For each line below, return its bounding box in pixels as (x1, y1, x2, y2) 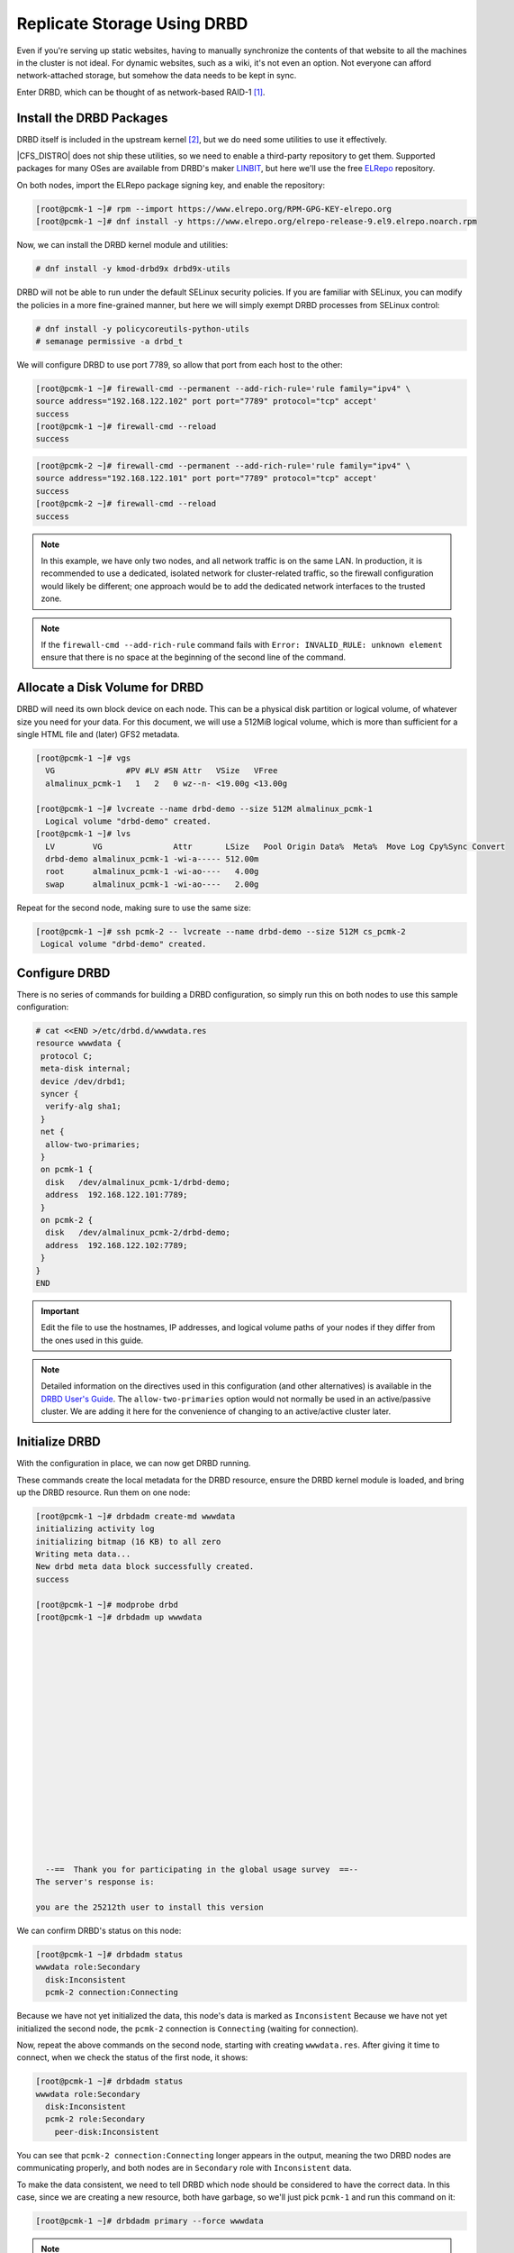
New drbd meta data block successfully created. (35, 1562, 255, 1572)
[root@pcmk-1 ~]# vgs (35, 753, 131, 763)
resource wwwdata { (35, 1038, 122, 1049)
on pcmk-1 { (41, 1164, 94, 1175)
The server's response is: (35, 1877, 155, 1887)
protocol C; (41, 1051, 94, 1061)
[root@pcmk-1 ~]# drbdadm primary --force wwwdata (35, 2216, 265, 2226)
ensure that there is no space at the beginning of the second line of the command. (41, 652, 347, 662)
